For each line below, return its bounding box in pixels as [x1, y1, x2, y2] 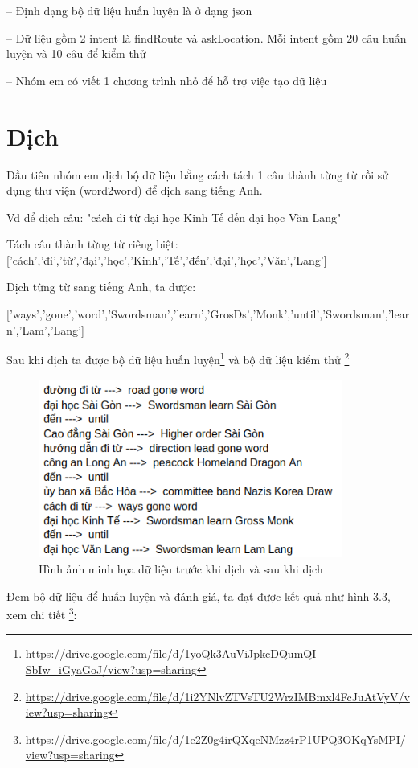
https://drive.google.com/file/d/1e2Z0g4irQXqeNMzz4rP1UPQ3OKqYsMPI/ [25, 730, 406, 747]
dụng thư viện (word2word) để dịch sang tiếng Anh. [6, 182, 263, 199]
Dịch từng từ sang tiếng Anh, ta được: [6, 278, 196, 295]
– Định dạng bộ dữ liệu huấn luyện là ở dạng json [6, 2, 252, 18]
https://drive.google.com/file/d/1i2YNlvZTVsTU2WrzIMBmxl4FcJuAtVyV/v [25, 688, 410, 704]
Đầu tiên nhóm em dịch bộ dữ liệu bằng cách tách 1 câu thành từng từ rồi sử [6, 166, 389, 183]
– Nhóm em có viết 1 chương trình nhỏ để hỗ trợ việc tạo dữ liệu [6, 72, 327, 88]
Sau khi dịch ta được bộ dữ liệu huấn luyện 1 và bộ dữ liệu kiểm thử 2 [6, 349, 350, 368]
